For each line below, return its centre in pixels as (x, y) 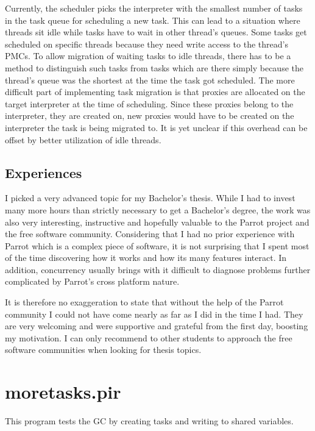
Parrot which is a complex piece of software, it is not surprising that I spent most (157, 245)
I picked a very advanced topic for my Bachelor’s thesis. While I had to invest (150, 198)
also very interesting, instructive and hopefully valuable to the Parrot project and (157, 222)
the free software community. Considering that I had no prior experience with (150, 234)
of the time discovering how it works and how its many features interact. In (146, 258)
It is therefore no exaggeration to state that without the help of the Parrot (144, 302)
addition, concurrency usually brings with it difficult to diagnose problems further (158, 269)
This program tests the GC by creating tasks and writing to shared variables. (149, 421)
